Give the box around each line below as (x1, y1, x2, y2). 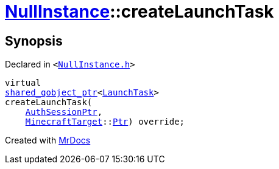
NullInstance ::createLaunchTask (5, 1, 274, 22)
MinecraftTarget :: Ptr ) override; (25, 117, 185, 127)
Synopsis (5, 33, 63, 49)
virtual (5, 78, 41, 88)
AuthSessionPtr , (25, 107, 103, 117)
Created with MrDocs (5, 135, 91, 146)
